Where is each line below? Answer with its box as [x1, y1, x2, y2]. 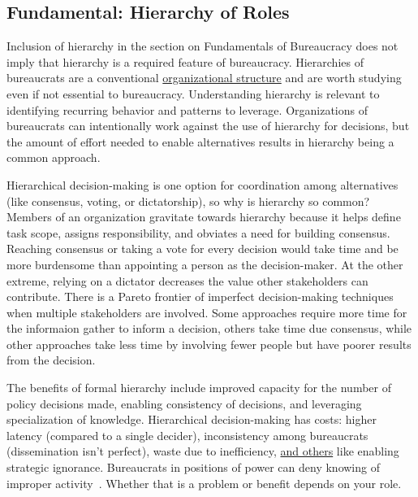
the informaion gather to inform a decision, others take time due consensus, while [6, 320, 412, 337]
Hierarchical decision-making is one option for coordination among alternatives [6, 176, 399, 193]
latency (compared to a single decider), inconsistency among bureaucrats [6, 426, 368, 443]
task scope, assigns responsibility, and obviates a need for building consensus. [6, 224, 390, 241]
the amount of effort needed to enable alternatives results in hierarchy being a [6, 133, 394, 150]
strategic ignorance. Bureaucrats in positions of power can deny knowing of [6, 459, 380, 476]
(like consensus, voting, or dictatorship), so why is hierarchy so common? [6, 192, 370, 209]
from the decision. [6, 351, 96, 368]
